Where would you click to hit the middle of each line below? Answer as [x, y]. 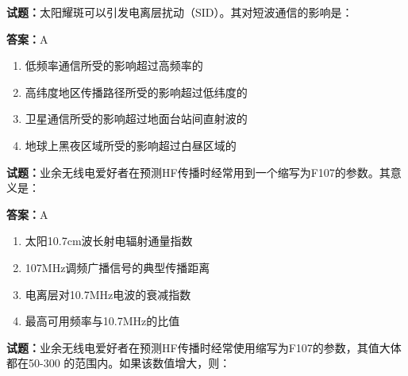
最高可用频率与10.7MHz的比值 [102, 321]
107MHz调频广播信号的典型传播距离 [117, 267]
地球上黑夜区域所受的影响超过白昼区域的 [131, 145]
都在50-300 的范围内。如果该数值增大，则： [119, 363]
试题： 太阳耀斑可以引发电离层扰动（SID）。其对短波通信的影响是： [180, 12]
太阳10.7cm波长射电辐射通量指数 [109, 241]
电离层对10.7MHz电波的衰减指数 [108, 294]
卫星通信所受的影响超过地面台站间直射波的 [136, 119]
